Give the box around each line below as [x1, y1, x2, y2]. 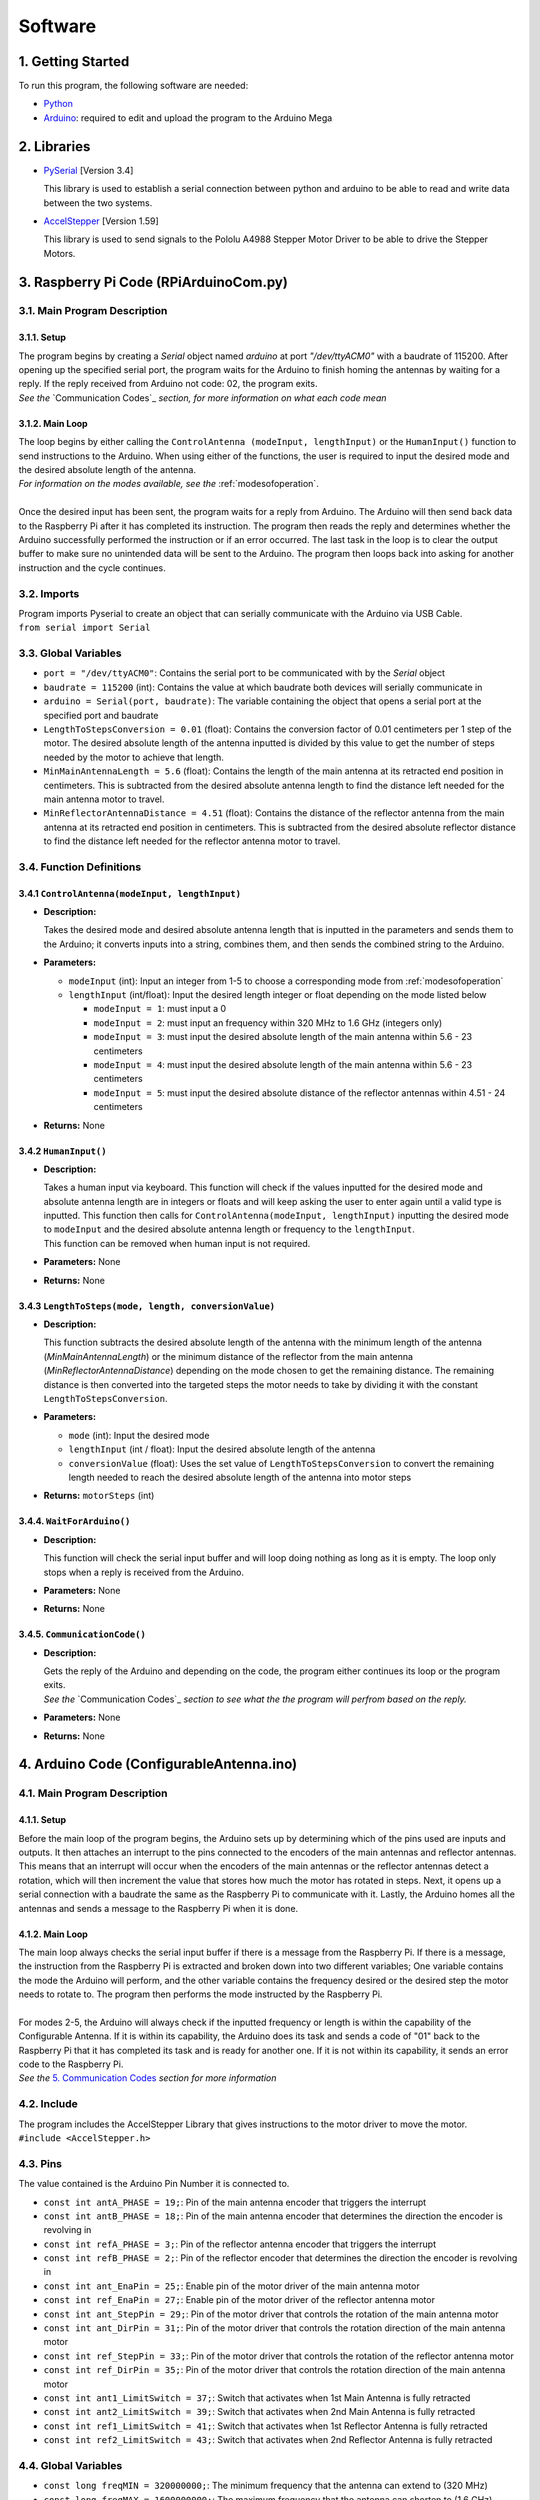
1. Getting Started [18, 53, 130, 70]
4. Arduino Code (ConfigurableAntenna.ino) [18, 1756, 298, 1773]
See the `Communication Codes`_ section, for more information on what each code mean [18, 391, 387, 404]
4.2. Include [18, 2097, 79, 2111]
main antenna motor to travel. [43, 793, 165, 805]
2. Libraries [18, 138, 91, 155]
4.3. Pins [18, 2156, 63, 2170]
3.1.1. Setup [18, 331, 67, 344]
